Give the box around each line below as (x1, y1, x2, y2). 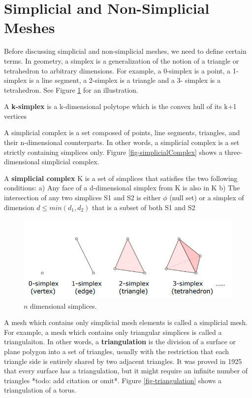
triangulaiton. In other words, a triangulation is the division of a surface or (4, 336, 236, 347)
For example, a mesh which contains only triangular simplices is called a (4, 326, 222, 337)
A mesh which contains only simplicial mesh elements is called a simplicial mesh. (4, 317, 248, 327)
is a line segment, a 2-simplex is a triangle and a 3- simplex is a (29, 75, 220, 85)
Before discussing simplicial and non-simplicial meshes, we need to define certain (4, 46, 247, 56)
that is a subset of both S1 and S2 (92, 202, 195, 212)
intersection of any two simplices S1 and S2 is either (4, 192, 161, 203)
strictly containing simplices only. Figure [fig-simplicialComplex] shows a (4, 146, 222, 157)
